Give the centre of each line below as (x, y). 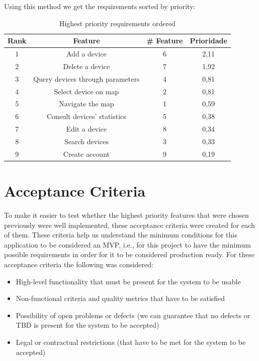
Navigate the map (87, 104)
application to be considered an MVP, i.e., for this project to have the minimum (127, 244)
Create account (86, 154)
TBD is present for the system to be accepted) (88, 325)
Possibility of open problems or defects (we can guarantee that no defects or (133, 315)
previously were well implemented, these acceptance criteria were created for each (129, 225)
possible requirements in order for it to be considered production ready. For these (129, 254)
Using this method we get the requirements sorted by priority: (100, 6)
